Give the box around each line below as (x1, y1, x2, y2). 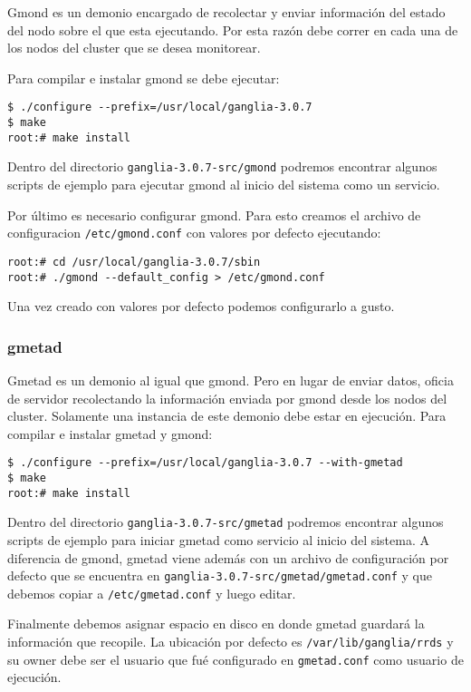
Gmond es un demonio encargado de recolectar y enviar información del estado (7, 3, 446, 21)
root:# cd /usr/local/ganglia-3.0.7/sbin (7, 255, 261, 268)
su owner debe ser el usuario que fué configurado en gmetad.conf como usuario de (7, 649, 464, 668)
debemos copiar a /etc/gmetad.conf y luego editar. (7, 583, 296, 602)
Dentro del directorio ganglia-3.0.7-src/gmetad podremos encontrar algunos (7, 512, 444, 531)
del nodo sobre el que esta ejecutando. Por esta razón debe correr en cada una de (7, 20, 458, 39)
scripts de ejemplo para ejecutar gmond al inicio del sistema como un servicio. (7, 175, 440, 193)
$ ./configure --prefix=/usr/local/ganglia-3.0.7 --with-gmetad (7, 456, 403, 470)
